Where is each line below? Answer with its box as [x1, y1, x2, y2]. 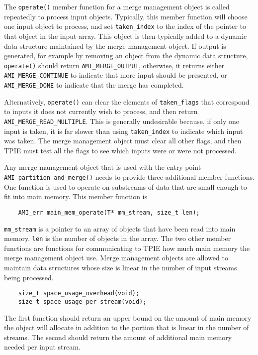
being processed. [4, 272, 54, 282]
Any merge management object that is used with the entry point [4, 162, 201, 172]
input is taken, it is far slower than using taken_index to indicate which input [4, 125, 243, 136]
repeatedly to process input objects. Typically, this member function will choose [4, 11, 248, 21]
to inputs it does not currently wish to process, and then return [4, 106, 198, 117]
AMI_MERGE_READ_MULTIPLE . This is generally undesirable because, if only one [4, 116, 240, 126]
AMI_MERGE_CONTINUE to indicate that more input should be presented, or [4, 70, 227, 80]
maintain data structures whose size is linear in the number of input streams [4, 262, 237, 272]
